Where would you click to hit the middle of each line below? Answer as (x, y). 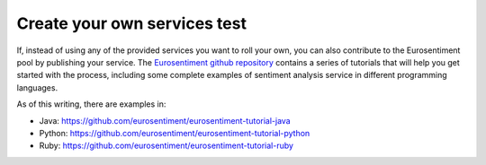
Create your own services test (132, 23)
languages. (37, 87)
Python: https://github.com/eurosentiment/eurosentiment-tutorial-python (175, 133)
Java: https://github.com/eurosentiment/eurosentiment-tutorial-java (165, 120)
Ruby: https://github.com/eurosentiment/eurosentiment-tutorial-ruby (166, 146)
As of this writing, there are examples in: (91, 104)
